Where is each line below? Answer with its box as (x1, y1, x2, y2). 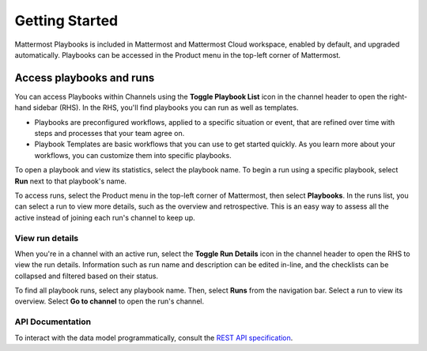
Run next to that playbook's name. (14, 176, 127, 186)
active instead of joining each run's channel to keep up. (14, 213, 195, 222)
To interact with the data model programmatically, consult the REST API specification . (14, 333, 293, 342)
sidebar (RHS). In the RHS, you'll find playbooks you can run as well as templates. (32, 103, 299, 112)
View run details (14, 232, 79, 243)
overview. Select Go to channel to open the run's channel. (14, 296, 205, 306)
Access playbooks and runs (14, 71, 155, 85)
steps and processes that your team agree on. (34, 129, 185, 138)
